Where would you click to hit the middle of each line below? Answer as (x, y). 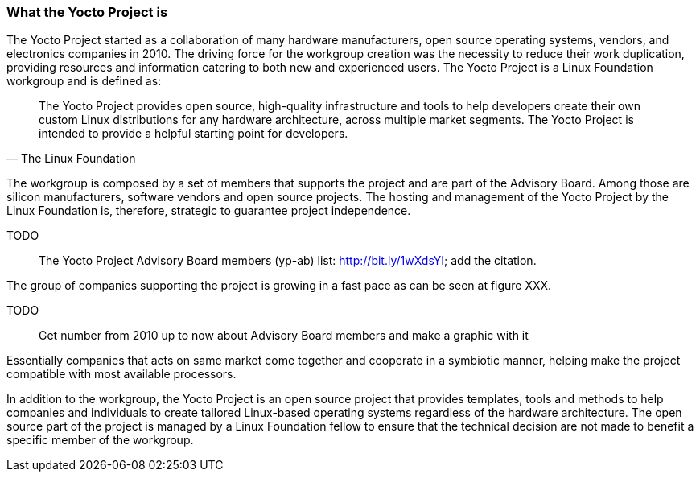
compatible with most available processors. (121, 374)
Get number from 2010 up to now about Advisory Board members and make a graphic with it (284, 336)
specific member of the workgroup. (100, 440)
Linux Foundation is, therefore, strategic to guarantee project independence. (209, 211)
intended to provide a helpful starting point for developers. (194, 134)
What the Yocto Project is (87, 12)
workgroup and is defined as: (84, 81)
